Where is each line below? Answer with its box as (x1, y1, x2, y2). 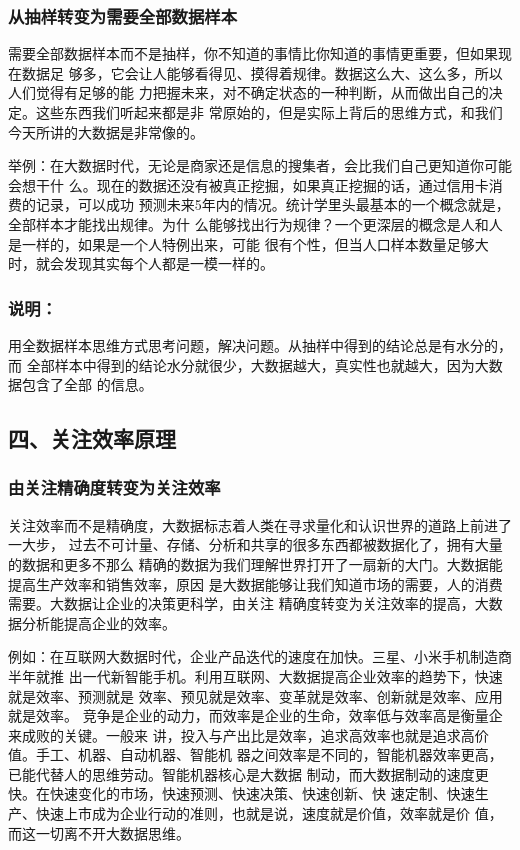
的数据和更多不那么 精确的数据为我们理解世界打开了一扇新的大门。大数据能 (8, 553, 503, 574)
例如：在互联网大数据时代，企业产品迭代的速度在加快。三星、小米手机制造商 (8, 646, 512, 667)
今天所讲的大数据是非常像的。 (8, 121, 204, 142)
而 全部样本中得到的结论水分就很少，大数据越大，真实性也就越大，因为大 (8, 354, 489, 375)
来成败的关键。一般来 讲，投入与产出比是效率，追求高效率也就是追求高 (8, 724, 475, 745)
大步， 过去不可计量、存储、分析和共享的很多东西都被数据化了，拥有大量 (21, 534, 503, 555)
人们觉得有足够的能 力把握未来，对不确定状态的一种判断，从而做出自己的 (8, 82, 489, 103)
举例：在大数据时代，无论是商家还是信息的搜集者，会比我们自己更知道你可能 (8, 155, 512, 176)
